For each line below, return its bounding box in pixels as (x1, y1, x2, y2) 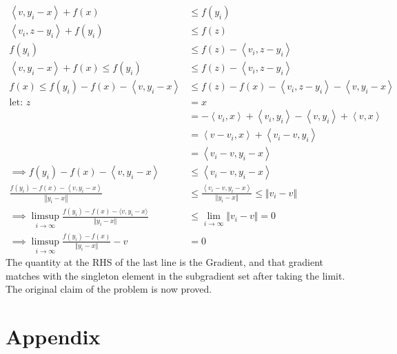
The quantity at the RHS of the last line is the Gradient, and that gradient (6, 255, 323, 269)
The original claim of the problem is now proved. (6, 282, 212, 296)
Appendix (6, 322, 101, 351)
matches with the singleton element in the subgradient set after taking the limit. (6, 268, 345, 282)
